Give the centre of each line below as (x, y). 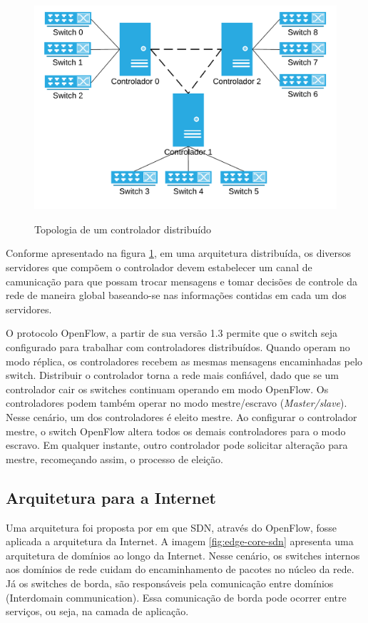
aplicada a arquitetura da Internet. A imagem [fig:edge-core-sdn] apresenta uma (180, 541)
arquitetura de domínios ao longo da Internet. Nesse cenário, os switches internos (183, 555)
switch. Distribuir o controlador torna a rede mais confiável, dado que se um (173, 375)
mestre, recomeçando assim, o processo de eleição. (114, 459)
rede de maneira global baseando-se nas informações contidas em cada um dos (176, 295)
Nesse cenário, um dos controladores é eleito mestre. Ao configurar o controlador (182, 417)
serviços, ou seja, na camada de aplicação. (97, 611)
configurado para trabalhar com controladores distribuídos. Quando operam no (178, 347)
